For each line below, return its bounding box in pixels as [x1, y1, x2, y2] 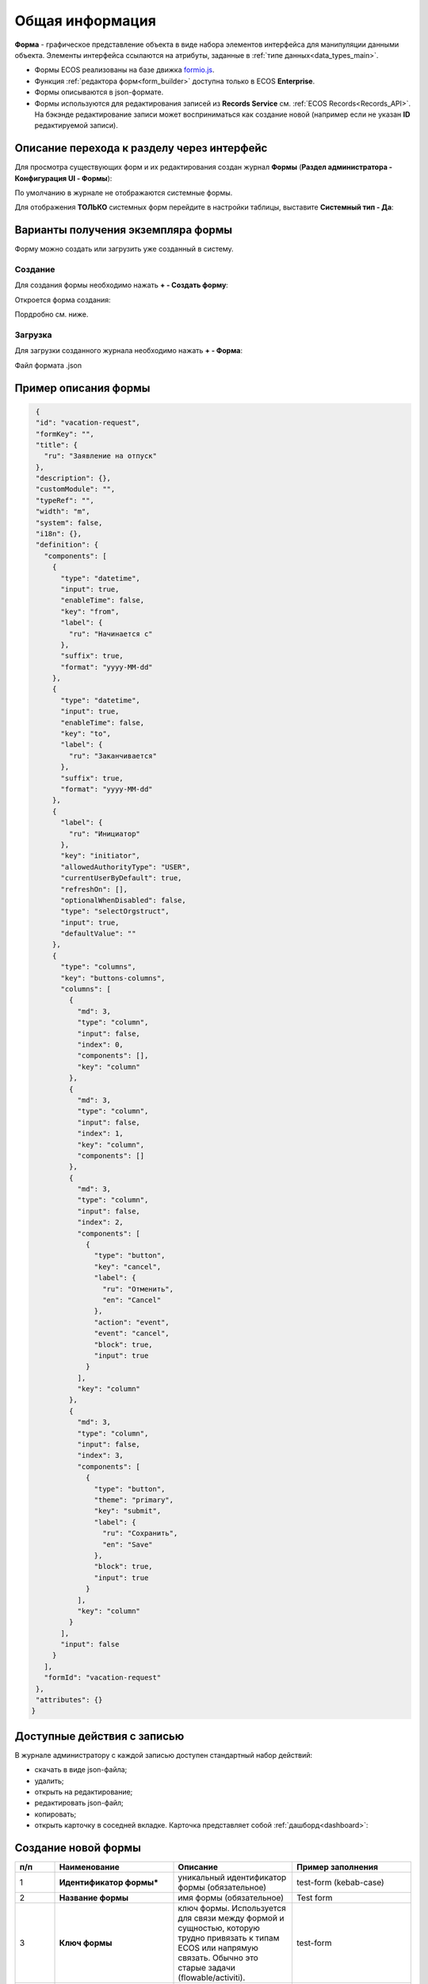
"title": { [36, 440, 78, 449]
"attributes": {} [36, 1695, 103, 1705]
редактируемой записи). [34, 121, 118, 130]
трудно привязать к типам [178, 1932, 280, 1944]
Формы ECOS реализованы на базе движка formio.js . [34, 65, 215, 75]
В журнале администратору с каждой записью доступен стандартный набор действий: [14, 1750, 313, 1759]
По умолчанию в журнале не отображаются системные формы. [14, 187, 233, 198]
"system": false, [36, 518, 103, 527]
